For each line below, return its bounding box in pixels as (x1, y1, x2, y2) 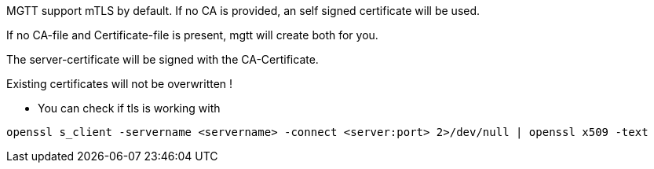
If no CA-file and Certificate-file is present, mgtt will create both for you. (6, 28, 378, 42)
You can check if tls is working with (38, 101, 221, 115)
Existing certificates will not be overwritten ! (6, 77, 233, 90)
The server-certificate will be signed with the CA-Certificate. (6, 53, 319, 66)
